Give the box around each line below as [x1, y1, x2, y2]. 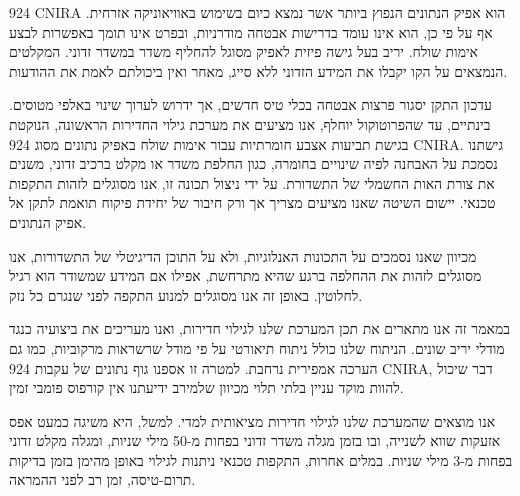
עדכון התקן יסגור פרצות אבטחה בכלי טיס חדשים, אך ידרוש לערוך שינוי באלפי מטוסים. [9, 94, 492, 115]
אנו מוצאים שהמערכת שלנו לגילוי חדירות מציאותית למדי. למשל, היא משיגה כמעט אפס [9, 410, 496, 431]
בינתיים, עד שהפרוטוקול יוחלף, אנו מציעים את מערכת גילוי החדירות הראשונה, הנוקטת [9, 113, 491, 134]
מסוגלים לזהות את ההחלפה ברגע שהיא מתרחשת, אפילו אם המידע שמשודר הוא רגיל [9, 265, 482, 286]
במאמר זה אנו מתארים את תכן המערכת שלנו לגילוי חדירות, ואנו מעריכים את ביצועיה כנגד [9, 318, 510, 339]
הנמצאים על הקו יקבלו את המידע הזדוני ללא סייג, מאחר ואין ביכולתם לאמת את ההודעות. [9, 60, 508, 81]
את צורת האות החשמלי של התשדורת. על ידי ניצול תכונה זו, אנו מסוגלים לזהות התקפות [9, 172, 495, 193]
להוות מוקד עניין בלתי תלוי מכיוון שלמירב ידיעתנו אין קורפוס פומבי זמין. [9, 377, 404, 398]
